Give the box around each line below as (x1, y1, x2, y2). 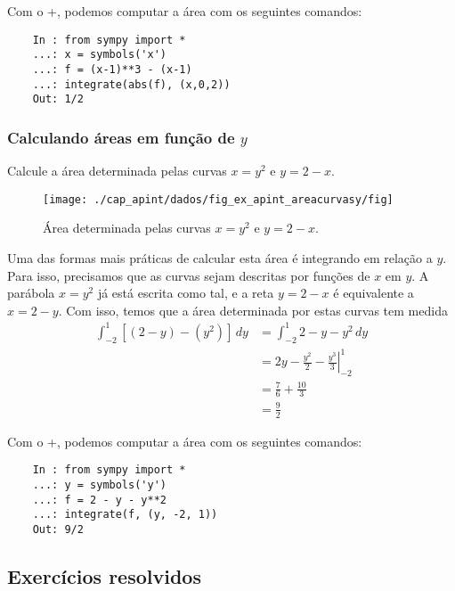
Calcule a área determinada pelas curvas (7, 161, 227, 180)
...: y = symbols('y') (32, 478, 167, 491)
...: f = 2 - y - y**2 (32, 493, 167, 506)
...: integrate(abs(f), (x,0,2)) (32, 78, 231, 91)
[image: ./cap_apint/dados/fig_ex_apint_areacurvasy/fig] (43, 193, 394, 206)
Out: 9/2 (32, 522, 84, 536)
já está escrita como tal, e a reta (97, 283, 274, 302)
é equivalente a (333, 283, 414, 302)
